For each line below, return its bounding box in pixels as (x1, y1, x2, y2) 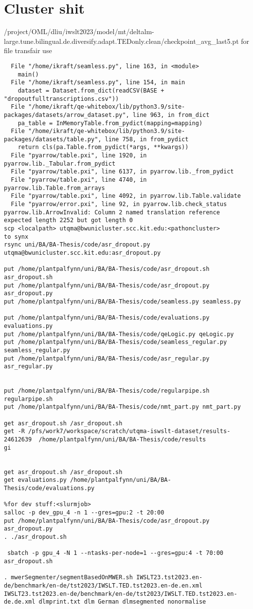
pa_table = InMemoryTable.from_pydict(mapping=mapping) (18, 119, 203, 127)
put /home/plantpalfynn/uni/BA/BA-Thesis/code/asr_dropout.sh (4, 266, 210, 273)
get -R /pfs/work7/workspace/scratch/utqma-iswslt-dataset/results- (4, 428, 231, 435)
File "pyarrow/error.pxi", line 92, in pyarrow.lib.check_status (11, 201, 227, 208)
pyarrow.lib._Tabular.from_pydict (4, 160, 116, 167)
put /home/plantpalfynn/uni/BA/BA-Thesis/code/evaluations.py (4, 314, 210, 322)
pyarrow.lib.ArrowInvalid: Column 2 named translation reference (4, 209, 220, 216)
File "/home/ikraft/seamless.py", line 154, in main (11, 79, 185, 86)
